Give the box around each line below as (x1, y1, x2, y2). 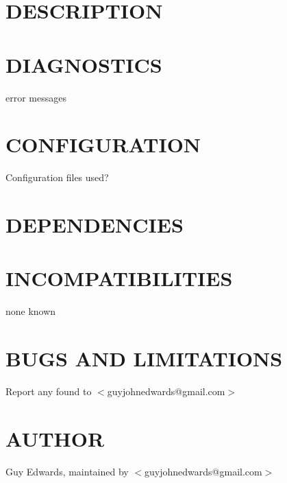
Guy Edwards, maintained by (5, 464, 129, 478)
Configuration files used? (5, 170, 109, 185)
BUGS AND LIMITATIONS (5, 344, 283, 373)
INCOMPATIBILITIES (5, 264, 233, 292)
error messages (5, 90, 66, 104)
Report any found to (5, 384, 92, 399)
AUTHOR (5, 424, 105, 452)
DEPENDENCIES (5, 211, 184, 238)
